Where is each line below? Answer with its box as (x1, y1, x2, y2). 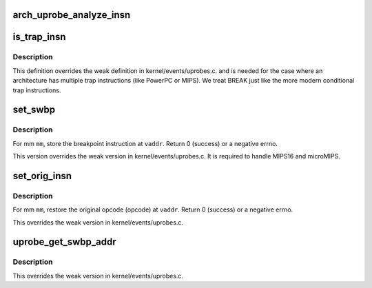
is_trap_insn (12, 31, 66, 43)
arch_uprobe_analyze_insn (12, 9, 131, 21)
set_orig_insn (12, 169, 72, 182)
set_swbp (12, 104, 56, 116)
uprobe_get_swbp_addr (12, 236, 116, 248)
